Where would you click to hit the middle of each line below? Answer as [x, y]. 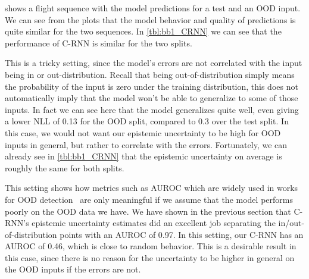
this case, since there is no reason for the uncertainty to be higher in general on [150, 257]
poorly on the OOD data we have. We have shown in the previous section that [148, 211]
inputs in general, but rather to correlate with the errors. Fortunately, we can [146, 144]
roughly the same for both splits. [65, 167]
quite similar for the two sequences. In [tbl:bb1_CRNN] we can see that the [143, 31]
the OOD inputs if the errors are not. [73, 269]
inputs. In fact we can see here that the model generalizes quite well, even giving [152, 109]
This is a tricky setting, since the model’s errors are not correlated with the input [154, 63]
